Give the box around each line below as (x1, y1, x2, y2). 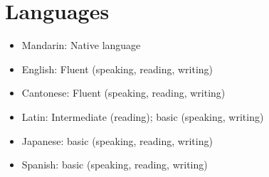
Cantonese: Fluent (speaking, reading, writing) (21, 85, 226, 100)
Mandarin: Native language (21, 38, 141, 53)
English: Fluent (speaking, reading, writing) (21, 61, 213, 76)
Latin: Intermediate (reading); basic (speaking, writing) (21, 109, 264, 124)
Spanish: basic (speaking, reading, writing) (21, 157, 208, 172)
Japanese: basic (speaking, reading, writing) (21, 133, 213, 148)
